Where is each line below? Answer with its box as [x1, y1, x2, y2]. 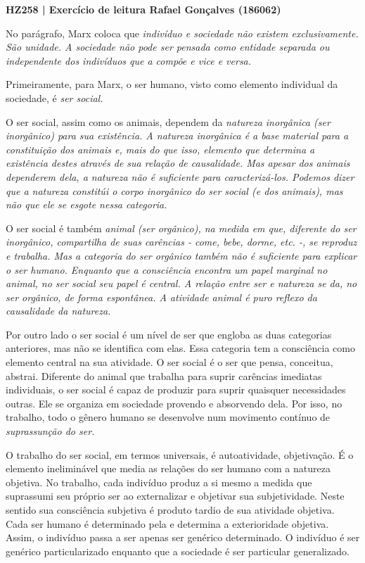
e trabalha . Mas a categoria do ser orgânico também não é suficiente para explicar [6, 248, 357, 262]
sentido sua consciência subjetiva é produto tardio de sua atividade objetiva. [6, 502, 335, 517]
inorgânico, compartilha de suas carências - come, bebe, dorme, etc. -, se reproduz [6, 234, 357, 249]
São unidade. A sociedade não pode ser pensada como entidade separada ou [6, 39, 330, 54]
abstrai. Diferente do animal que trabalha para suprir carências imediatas [6, 368, 322, 383]
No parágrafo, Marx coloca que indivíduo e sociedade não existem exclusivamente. [6, 25, 359, 40]
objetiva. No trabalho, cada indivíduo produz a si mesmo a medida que [6, 474, 312, 489]
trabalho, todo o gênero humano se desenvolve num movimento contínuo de [6, 410, 331, 424]
